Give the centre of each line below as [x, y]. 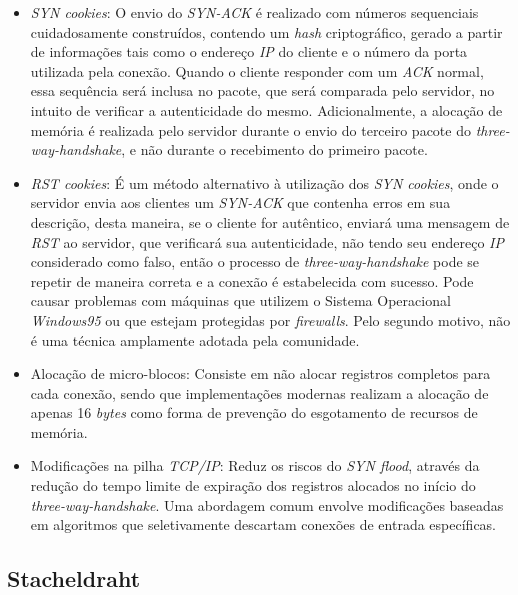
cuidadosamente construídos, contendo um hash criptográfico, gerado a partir [266, 31]
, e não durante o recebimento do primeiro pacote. [274, 149]
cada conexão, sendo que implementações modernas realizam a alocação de [259, 392]
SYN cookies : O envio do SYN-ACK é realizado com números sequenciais [254, 12]
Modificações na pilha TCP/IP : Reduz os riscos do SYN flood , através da [255, 465]
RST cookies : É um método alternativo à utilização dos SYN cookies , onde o [264, 182]
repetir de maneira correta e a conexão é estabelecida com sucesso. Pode [252, 280]
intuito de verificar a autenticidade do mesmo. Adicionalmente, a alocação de [266, 109]
